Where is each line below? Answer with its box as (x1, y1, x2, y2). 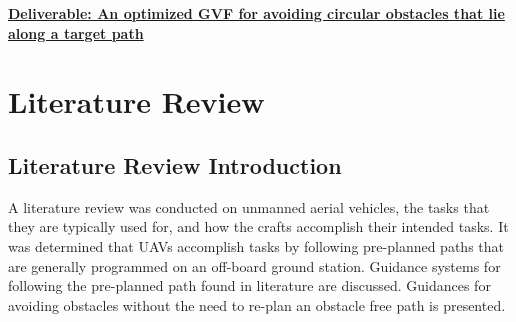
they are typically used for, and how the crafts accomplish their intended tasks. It (8, 216, 509, 237)
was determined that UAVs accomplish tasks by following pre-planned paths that (8, 235, 504, 256)
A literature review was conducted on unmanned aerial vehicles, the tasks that (8, 196, 490, 217)
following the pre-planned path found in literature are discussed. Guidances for (8, 275, 491, 296)
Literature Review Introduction (8, 149, 342, 180)
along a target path (8, 22, 144, 43)
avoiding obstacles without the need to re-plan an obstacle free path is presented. (8, 294, 506, 315)
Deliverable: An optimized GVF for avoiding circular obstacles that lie (8, 3, 505, 23)
